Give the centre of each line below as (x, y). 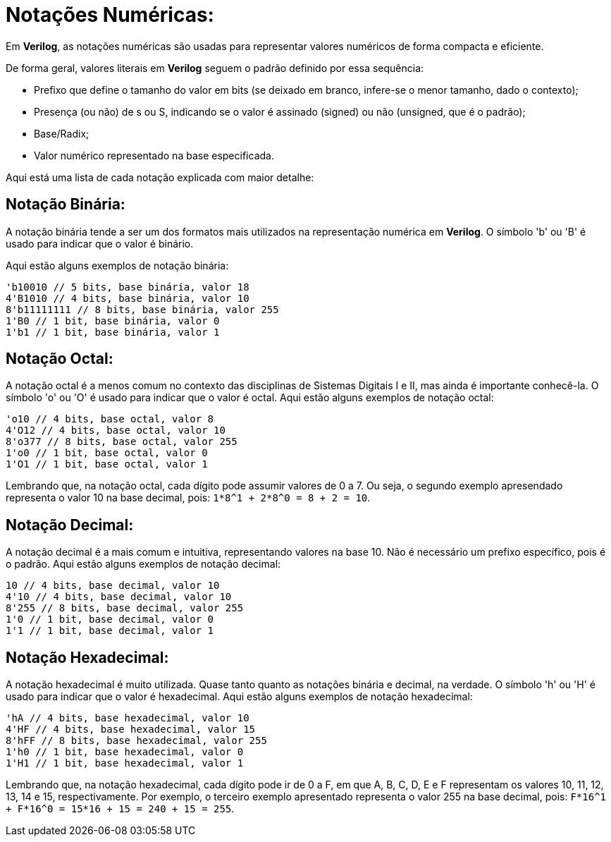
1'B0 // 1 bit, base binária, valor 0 (113, 321)
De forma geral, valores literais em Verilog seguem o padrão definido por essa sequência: (215, 68)
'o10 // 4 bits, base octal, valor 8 (110, 419)
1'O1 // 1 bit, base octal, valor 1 (107, 464)
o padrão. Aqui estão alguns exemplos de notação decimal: (143, 564)
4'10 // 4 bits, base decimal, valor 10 (119, 597)
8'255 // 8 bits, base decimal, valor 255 (125, 608)
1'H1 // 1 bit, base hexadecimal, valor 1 (125, 763)
